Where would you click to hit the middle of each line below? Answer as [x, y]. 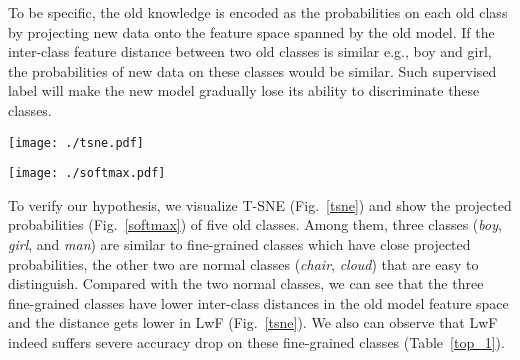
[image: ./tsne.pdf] [76, 142]
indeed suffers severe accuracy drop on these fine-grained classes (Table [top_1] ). [256, 342]
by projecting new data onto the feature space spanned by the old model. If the [251, 31]
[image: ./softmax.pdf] [87, 173]
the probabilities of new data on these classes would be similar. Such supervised [252, 70]
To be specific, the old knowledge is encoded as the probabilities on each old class [258, 12]
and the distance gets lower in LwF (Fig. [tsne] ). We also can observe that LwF [253, 322]
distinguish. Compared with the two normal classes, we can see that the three [246, 283]
